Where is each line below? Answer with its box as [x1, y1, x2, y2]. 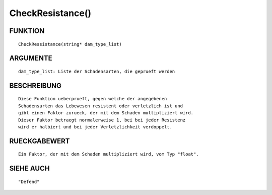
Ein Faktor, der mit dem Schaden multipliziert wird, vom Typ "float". [18, 151, 199, 157]
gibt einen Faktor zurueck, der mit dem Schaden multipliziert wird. [18, 110, 194, 116]
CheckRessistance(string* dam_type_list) [18, 41, 122, 47]
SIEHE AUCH [9, 164, 50, 173]
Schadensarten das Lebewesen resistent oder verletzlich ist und [18, 103, 183, 109]
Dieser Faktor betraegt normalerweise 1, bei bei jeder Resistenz [18, 117, 186, 123]
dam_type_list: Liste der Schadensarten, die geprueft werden [18, 68, 175, 74]
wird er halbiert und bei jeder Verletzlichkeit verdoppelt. [18, 124, 172, 130]
